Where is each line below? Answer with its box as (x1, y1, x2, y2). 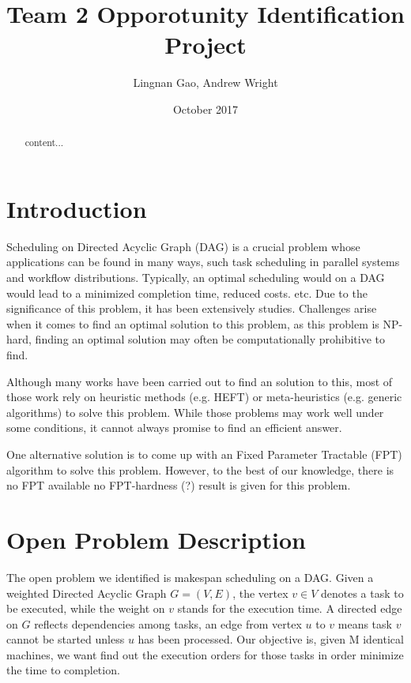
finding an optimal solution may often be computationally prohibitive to (35, 331, 385, 347)
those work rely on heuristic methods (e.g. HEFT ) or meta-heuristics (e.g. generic (6, 388, 402, 405)
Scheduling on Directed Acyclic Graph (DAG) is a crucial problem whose (6, 238, 360, 254)
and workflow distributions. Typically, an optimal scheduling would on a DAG (6, 269, 385, 286)
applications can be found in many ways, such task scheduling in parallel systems (6, 253, 400, 270)
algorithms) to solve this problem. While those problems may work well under (6, 403, 384, 420)
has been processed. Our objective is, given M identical (138, 631, 404, 647)
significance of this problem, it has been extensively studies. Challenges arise (6, 300, 377, 317)
